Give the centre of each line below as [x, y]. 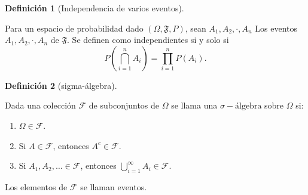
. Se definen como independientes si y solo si [148, 40]
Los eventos [276, 28]
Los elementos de [36, 186]
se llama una [194, 105]
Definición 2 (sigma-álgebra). [61, 85]
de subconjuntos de [124, 105]
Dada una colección [40, 105]
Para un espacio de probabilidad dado [74, 28]
